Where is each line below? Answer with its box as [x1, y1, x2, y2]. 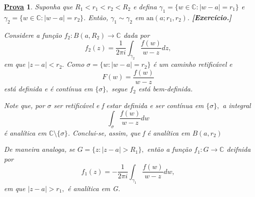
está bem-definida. [138, 84, 193, 94]
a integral [222, 100, 251, 110]
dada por [123, 29, 150, 40]
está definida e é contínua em [4, 84, 93, 94]
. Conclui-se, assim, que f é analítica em [68, 127, 190, 138]
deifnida [226, 144, 251, 154]
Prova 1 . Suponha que [4, 1, 73, 11]
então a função [147, 144, 192, 154]
